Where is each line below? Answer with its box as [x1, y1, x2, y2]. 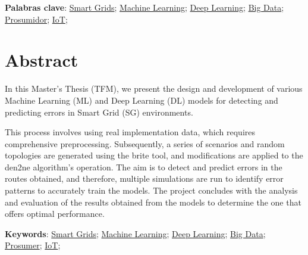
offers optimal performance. [5, 207, 105, 220]
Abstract [5, 48, 78, 72]
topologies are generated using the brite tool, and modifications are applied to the [5, 149, 303, 161]
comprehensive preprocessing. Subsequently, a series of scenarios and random [5, 137, 285, 150]
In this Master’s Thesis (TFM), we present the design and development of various [5, 82, 303, 95]
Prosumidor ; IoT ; [5, 13, 68, 25]
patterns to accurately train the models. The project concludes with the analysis [5, 184, 298, 197]
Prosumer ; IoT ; [5, 239, 61, 251]
